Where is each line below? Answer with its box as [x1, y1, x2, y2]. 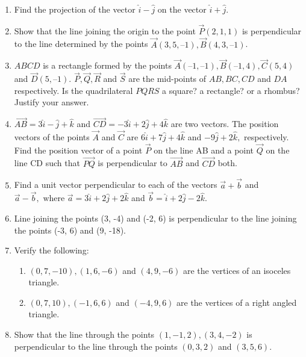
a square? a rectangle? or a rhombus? [162, 84, 300, 96]
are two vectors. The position [170, 117, 279, 130]
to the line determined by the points [14, 37, 148, 50]
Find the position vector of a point [14, 143, 143, 156]
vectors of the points [14, 131, 90, 143]
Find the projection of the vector [14, 3, 136, 15]
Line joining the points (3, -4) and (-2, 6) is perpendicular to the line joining [14, 211, 297, 224]
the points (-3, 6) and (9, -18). [14, 223, 126, 236]
